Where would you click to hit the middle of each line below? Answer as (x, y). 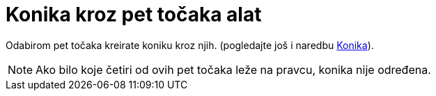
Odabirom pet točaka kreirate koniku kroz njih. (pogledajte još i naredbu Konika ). (190, 45)
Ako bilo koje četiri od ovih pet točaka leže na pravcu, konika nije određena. (233, 69)
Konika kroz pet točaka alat (134, 15)
